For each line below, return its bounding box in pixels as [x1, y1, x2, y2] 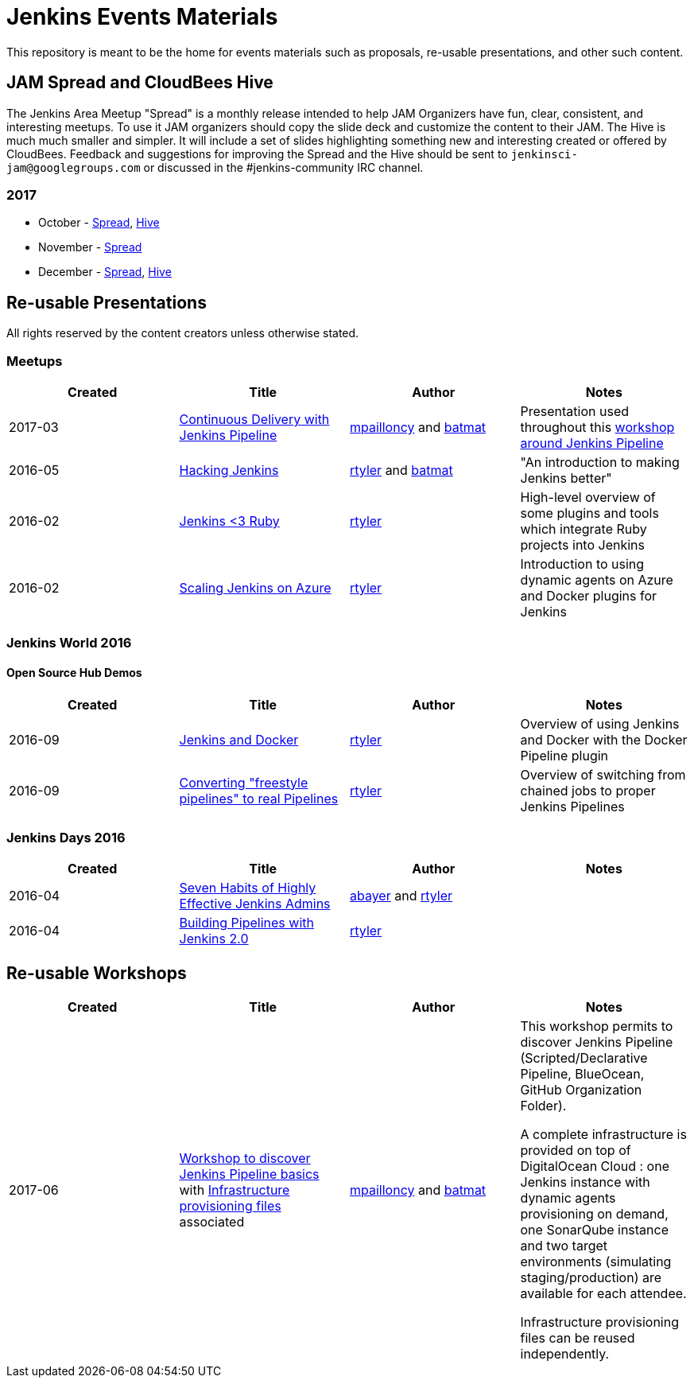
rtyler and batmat [350, 461, 453, 478]
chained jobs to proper [520, 782, 656, 799]
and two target [520, 1238, 608, 1254]
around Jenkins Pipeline [520, 434, 664, 451]
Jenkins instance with [520, 1174, 650, 1191]
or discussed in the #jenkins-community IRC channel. [143, 160, 424, 174]
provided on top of [520, 1142, 631, 1159]
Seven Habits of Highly [179, 880, 316, 896]
